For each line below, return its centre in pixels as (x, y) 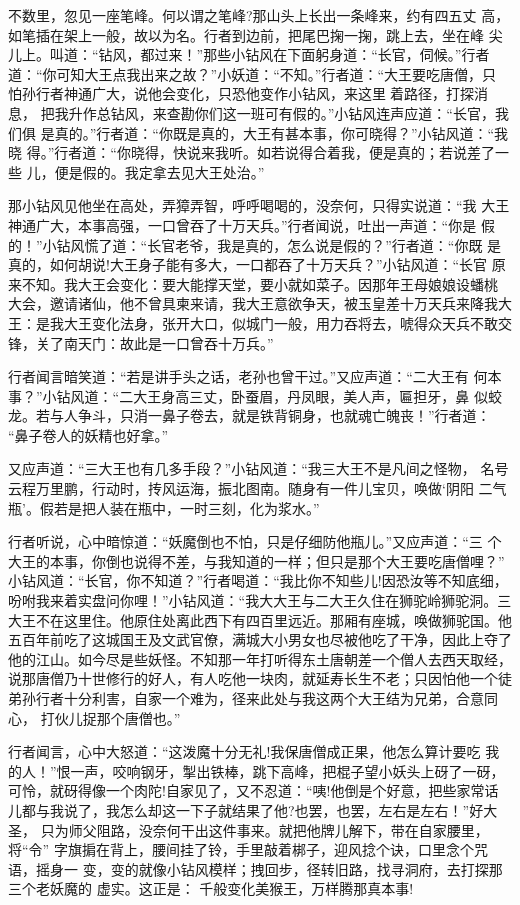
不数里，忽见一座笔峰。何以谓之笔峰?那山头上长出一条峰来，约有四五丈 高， (259, 15)
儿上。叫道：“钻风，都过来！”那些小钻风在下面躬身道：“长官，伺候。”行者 (249, 54)
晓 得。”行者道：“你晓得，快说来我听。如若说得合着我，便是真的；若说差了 (251, 152)
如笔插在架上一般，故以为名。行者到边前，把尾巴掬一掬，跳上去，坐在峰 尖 (255, 34)
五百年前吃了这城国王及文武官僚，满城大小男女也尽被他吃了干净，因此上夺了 (260, 639)
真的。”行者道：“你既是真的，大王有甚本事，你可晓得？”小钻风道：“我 (281, 132)
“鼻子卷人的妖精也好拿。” (88, 434)
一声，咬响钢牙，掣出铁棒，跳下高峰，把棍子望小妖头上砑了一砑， (287, 770)
